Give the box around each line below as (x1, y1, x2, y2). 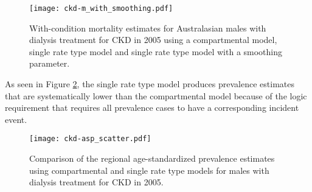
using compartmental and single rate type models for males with (29, 164, 269, 176)
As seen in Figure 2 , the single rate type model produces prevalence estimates (5, 78, 294, 90)
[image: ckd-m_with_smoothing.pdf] (29, 4, 173, 13)
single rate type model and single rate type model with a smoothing (29, 45, 283, 58)
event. (5, 113, 27, 125)
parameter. (29, 57, 70, 70)
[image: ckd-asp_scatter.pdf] (29, 134, 151, 144)
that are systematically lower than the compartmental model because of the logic (5, 89, 307, 102)
